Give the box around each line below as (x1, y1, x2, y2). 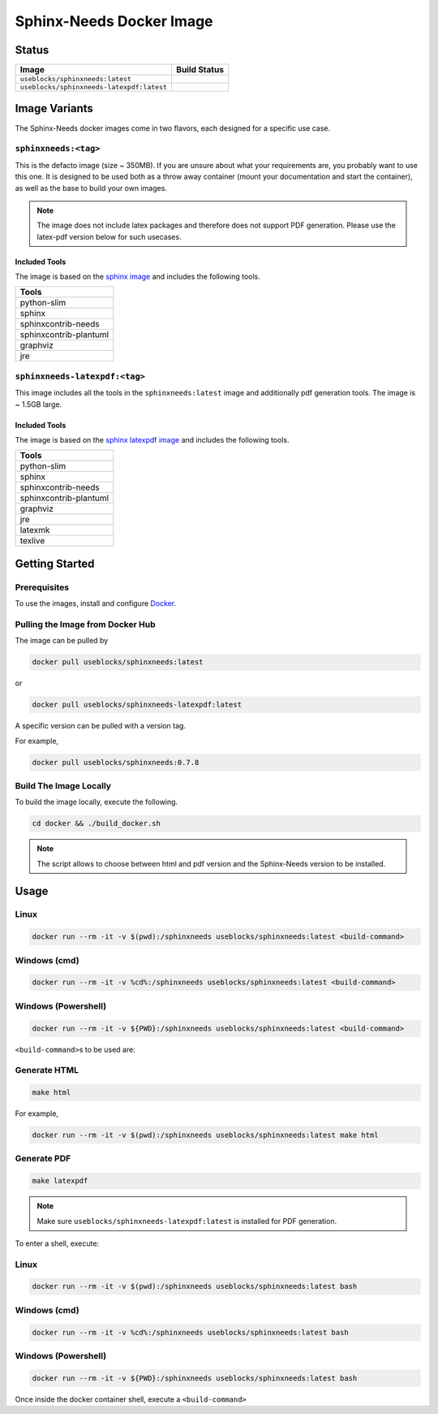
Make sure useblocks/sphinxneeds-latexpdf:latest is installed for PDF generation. (36, 1216, 337, 1226)
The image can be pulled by (15, 636, 109, 646)
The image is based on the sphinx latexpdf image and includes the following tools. (15, 435, 290, 444)
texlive (19, 535, 45, 547)
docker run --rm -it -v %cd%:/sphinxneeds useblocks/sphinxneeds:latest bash (32, 1328, 349, 1337)
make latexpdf (32, 1176, 88, 1186)
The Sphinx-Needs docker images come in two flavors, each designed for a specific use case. (15, 123, 331, 133)
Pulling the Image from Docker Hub (15, 618, 156, 629)
